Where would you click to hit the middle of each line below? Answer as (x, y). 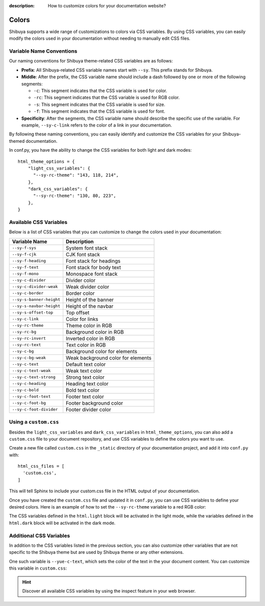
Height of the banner (90, 299)
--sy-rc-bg (24, 332)
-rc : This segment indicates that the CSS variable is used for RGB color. (107, 97)
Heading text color (87, 383)
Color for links (82, 319)
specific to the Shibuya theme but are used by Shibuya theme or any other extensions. (96, 552)
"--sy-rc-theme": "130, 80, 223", (75, 196)
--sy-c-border (28, 293)
